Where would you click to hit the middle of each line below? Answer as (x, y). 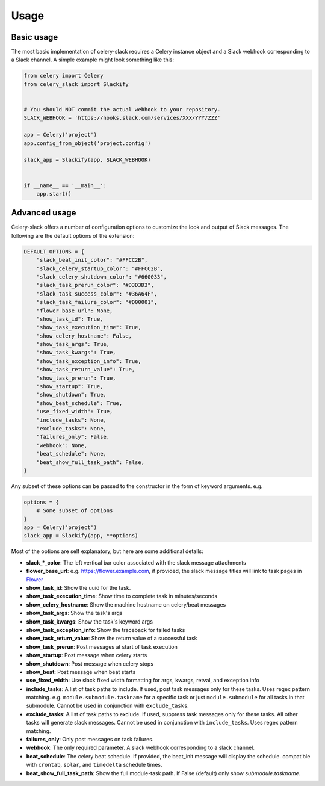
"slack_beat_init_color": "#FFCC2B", (92, 260)
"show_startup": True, (70, 386)
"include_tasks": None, (71, 420)
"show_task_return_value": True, (86, 370)
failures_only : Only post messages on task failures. (90, 740)
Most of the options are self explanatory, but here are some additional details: (107, 551)
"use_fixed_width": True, (75, 412)
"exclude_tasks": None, (71, 428)
